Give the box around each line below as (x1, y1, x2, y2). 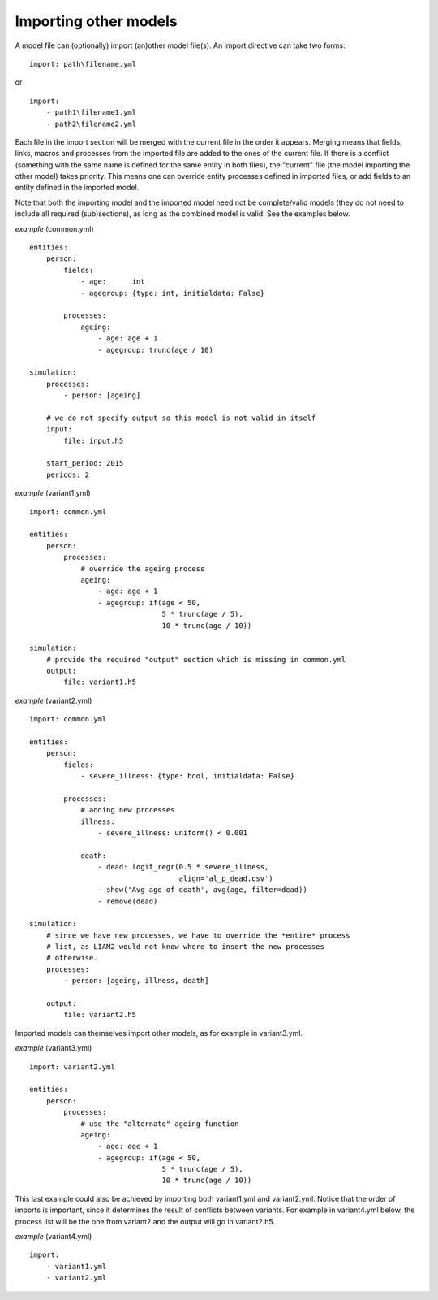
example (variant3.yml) (15, 1043, 92, 1053)
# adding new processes (80, 805, 175, 815)
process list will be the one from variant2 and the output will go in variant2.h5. (15, 1216, 276, 1226)
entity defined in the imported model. (15, 183, 140, 193)
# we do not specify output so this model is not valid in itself (45, 413, 316, 422)
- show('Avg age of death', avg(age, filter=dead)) (97, 886, 307, 895)
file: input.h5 (63, 435, 124, 445)
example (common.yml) (15, 223, 95, 233)
